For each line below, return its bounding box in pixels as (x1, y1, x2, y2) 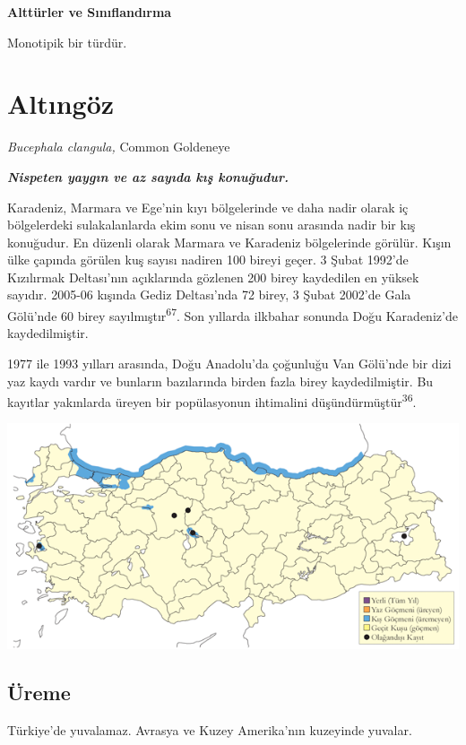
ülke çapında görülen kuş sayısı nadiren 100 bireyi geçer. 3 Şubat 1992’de (7, 250, 409, 269)
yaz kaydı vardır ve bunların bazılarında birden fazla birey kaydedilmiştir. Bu (7, 371, 434, 390)
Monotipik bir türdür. (7, 32, 127, 51)
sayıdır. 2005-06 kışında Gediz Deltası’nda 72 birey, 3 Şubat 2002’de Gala (7, 285, 411, 304)
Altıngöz (7, 85, 115, 122)
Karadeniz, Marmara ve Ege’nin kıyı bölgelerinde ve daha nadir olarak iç (7, 197, 409, 216)
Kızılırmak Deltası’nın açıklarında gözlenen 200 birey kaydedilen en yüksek (7, 267, 419, 286)
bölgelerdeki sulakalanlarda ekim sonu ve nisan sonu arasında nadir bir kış (7, 215, 416, 234)
